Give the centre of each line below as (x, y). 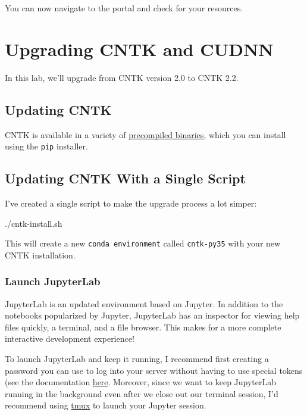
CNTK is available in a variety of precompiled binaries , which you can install (145, 134)
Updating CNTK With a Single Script (125, 178)
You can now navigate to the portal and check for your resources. (124, 8)
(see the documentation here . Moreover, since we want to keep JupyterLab (141, 382)
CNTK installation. (40, 255)
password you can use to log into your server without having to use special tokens (154, 370)
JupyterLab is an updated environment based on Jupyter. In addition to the (144, 303)
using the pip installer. (46, 146)
